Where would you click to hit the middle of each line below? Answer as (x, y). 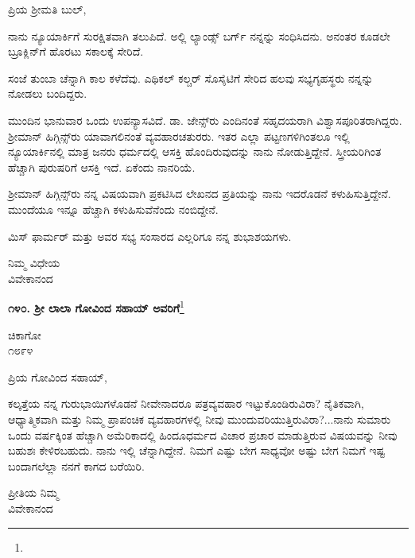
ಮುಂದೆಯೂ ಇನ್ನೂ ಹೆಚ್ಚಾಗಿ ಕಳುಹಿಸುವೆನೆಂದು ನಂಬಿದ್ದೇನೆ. (113, 209)
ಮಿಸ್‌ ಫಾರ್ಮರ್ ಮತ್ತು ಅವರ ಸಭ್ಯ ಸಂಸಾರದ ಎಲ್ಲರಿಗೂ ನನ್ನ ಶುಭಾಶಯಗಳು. (150, 236)
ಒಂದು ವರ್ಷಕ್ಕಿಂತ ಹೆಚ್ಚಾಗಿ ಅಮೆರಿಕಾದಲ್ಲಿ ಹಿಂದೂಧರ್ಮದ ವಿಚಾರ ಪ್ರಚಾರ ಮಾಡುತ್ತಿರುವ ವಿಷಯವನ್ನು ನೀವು (203, 434)
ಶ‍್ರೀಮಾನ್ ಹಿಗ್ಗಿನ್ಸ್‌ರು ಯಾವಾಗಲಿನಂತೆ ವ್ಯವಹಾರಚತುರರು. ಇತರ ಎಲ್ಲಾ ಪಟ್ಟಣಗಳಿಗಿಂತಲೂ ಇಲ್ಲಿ (179, 136)
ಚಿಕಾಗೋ (25, 334)
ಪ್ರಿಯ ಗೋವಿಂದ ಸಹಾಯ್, (58, 376)
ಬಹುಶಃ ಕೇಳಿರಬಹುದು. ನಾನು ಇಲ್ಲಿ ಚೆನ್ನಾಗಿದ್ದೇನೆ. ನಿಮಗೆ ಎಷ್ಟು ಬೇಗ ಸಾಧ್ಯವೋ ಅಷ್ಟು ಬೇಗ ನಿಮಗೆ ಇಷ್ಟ (197, 450)
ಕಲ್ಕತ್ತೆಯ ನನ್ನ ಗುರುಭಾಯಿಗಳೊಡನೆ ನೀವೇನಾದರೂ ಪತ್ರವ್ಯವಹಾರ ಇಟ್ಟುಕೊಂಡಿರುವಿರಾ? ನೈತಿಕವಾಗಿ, (186, 403)
